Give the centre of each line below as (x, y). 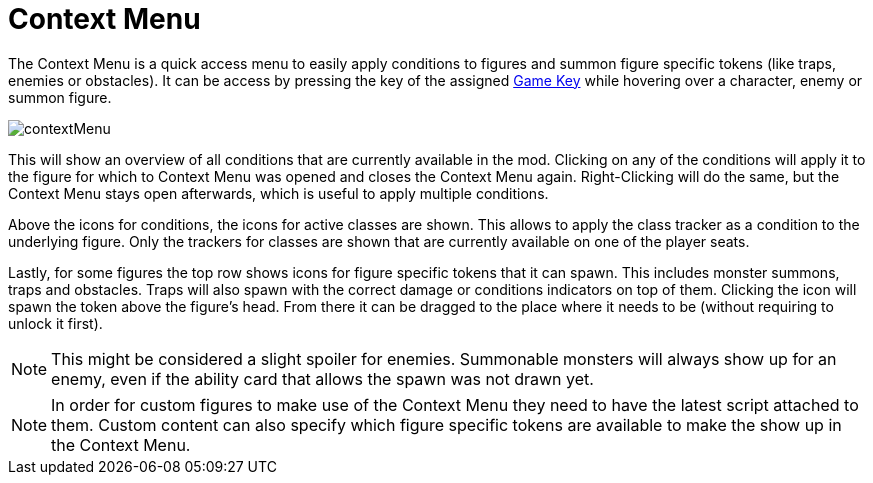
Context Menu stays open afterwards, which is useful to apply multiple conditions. (278, 193)
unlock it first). (55, 323)
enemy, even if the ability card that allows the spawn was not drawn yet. (322, 378)
